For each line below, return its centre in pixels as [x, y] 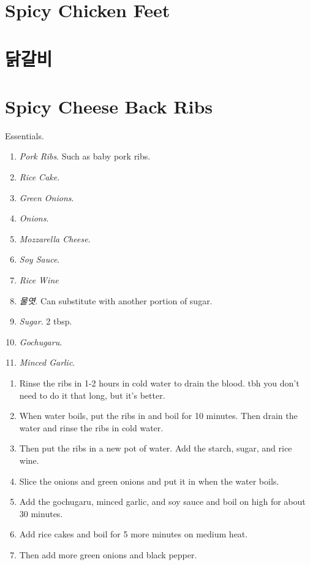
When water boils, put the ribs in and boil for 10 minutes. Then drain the [158, 416]
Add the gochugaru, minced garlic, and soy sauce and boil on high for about [162, 502]
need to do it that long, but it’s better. [92, 395]
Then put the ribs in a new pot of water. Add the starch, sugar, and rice [156, 448]
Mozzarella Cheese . [55, 238]
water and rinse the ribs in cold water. [91, 427]
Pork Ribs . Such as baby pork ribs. [85, 156]
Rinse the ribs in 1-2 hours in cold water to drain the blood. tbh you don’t [159, 383]
